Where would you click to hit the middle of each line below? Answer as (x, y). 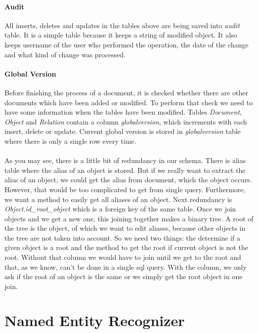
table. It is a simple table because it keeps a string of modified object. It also (121, 35)
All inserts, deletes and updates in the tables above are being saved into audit (122, 25)
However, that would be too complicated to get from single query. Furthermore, (125, 189)
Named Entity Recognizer (95, 320)
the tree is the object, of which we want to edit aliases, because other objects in (125, 228)
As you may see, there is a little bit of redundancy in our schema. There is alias (125, 160)
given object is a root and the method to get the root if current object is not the (127, 247)
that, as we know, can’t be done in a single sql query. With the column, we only (126, 267)
